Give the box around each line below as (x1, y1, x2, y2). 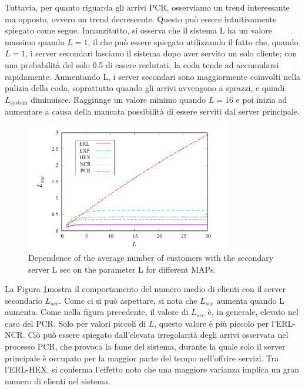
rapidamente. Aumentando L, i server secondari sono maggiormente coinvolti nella (5, 70, 301, 82)
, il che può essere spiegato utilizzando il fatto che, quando (88, 35, 299, 48)
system (10, 100, 28, 106)
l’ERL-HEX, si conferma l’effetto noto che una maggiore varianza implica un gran (5, 363, 300, 375)
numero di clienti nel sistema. (5, 374, 110, 387)
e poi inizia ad (236, 93, 287, 105)
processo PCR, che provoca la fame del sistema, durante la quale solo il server (5, 340, 286, 353)
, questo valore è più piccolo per (154, 317, 269, 329)
